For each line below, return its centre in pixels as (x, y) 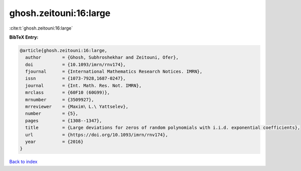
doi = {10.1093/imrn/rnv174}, (76, 64)
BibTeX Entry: (24, 37)
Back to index (23, 162)
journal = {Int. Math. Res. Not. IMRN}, (84, 85)
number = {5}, (52, 114)
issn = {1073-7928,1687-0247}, (76, 78)
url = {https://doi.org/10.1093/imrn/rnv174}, (97, 135)
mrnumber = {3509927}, (60, 100)
